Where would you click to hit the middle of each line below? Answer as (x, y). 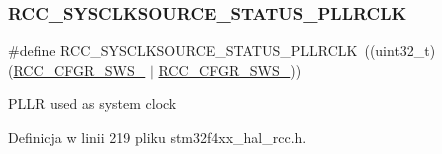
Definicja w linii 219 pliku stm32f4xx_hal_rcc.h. (157, 137)
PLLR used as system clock (92, 103)
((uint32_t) (400, 50)
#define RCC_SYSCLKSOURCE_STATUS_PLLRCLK (183, 50)
